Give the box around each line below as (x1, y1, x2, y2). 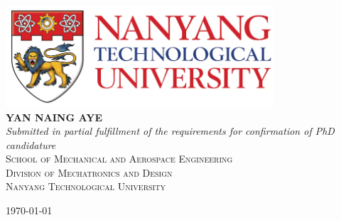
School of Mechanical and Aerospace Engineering (6, 151, 233, 166)
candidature (6, 137, 56, 152)
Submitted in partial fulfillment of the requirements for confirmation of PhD (6, 123, 335, 138)
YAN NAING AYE (6, 109, 103, 124)
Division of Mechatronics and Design (6, 165, 173, 180)
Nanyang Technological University (6, 179, 166, 194)
